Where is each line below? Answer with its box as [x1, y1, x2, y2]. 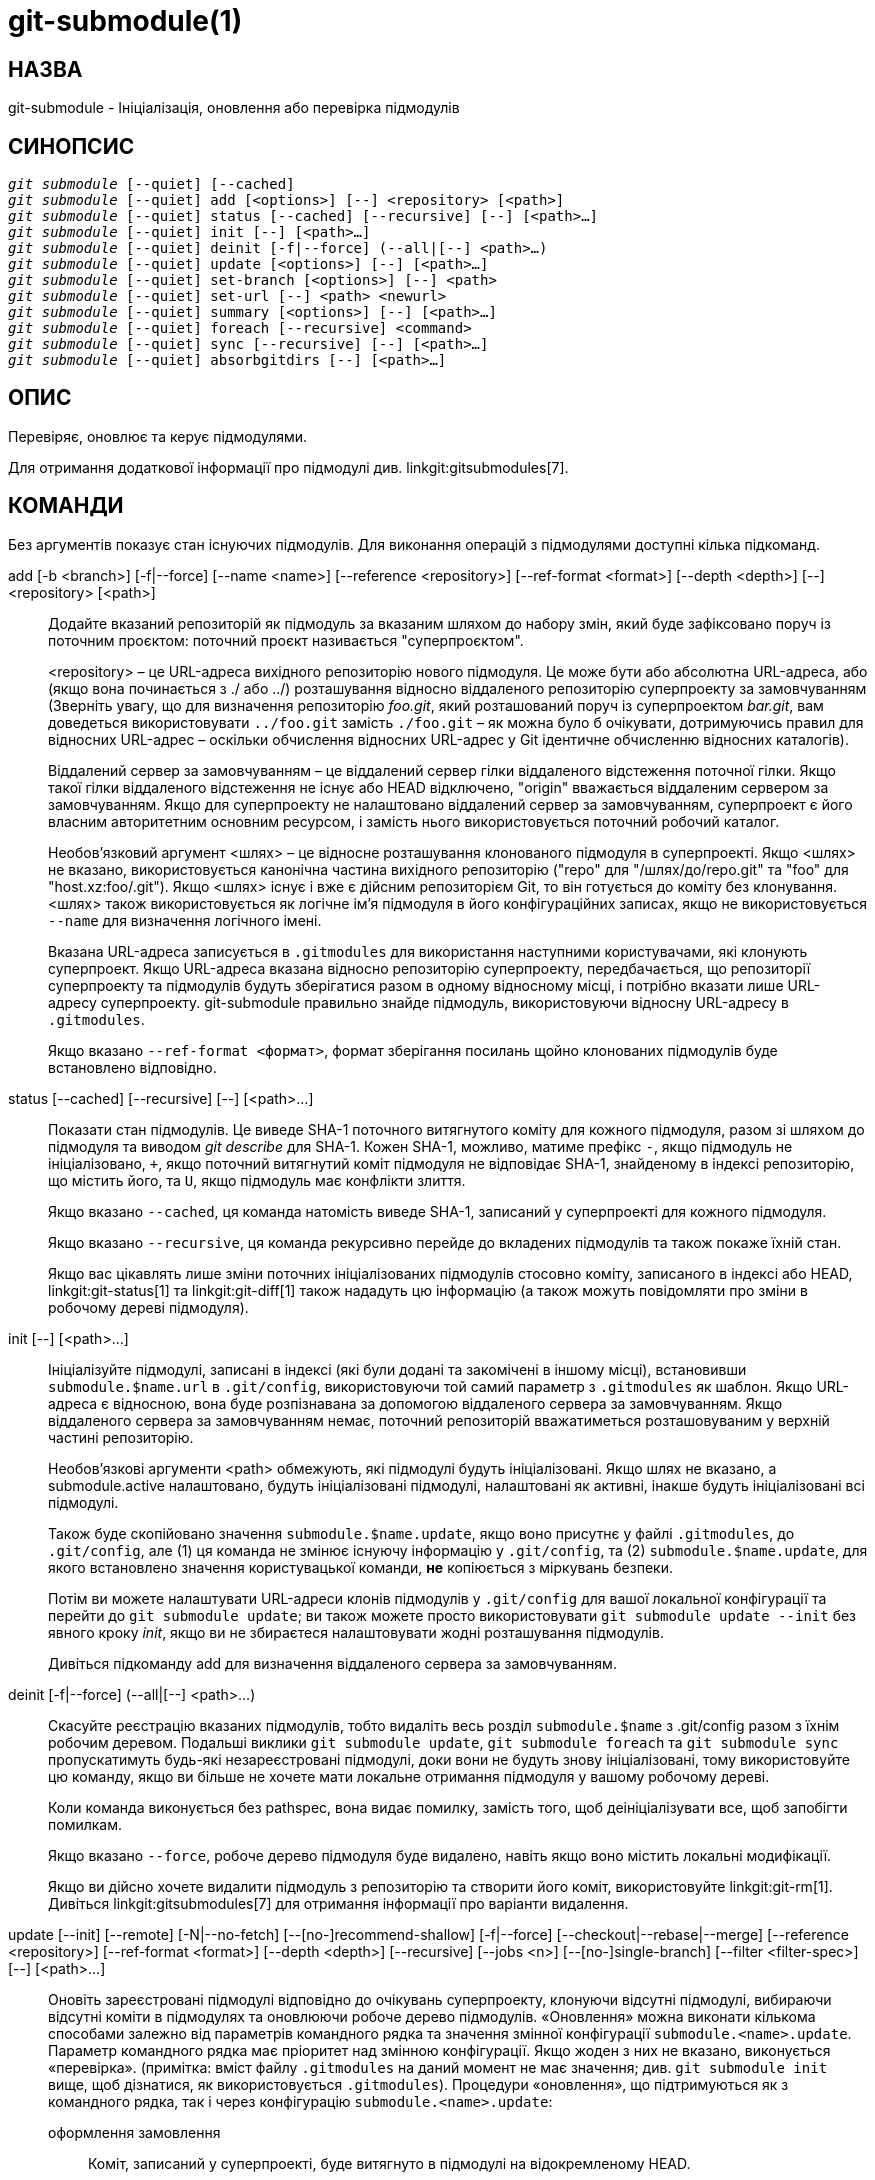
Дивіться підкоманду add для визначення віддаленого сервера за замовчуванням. [48, 1654, 617, 1672]
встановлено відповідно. [48, 1058, 217, 1076]
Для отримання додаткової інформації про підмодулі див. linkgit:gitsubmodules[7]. [8, 458, 569, 476]
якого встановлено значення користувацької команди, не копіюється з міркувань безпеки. [48, 1558, 673, 1576]
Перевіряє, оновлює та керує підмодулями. [8, 427, 308, 445]
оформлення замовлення [48, 2123, 221, 2141]
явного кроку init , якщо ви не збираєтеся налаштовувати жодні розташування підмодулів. [48, 1623, 664, 1641]
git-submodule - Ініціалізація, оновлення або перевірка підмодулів [8, 99, 460, 117]
